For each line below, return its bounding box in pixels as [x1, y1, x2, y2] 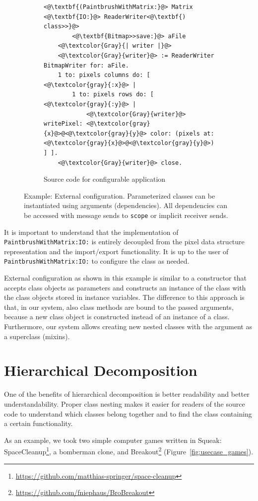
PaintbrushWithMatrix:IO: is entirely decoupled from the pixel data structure [4, 236, 245, 247]
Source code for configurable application [44, 174, 166, 184]
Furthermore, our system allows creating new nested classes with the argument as [4, 321, 252, 331]
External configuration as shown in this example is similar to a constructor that [4, 273, 247, 283]
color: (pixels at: [150, 130, 214, 137]
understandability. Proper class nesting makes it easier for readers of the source [4, 398, 245, 409]
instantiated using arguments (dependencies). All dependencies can [24, 200, 227, 211]
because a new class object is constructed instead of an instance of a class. [4, 311, 230, 322]
